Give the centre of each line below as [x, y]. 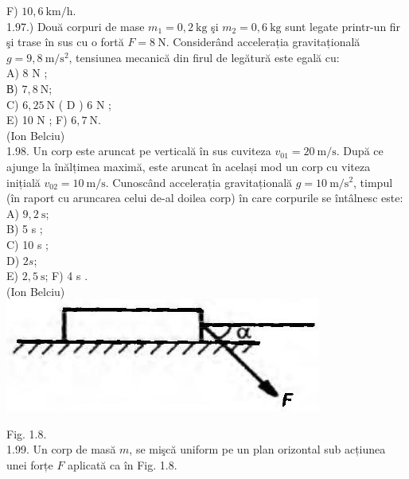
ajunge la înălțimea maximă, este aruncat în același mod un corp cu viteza [189, 166]
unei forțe [30, 465]
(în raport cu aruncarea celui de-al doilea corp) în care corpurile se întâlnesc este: [205, 198]
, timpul [373, 182]
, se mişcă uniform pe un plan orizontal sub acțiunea [257, 449]
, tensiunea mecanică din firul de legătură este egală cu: [204, 57]
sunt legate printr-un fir [343, 26]
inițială [23, 182]
